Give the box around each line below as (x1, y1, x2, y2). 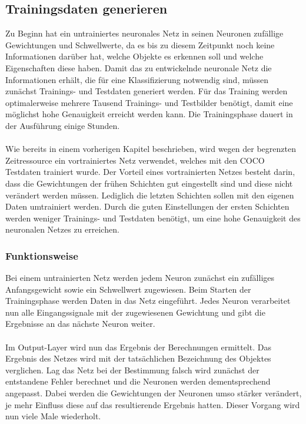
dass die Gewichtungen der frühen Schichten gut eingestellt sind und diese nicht (5, 177, 293, 189)
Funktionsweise (5, 248, 78, 263)
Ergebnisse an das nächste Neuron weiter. (5, 317, 155, 330)
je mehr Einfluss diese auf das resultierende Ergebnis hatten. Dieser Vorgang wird (5, 398, 300, 410)
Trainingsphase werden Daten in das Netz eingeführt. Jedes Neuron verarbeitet (5, 294, 291, 307)
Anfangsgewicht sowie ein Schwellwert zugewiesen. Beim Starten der (5, 283, 251, 295)
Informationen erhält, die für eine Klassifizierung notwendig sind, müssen (5, 73, 269, 85)
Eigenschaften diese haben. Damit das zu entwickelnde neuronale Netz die (5, 61, 272, 74)
